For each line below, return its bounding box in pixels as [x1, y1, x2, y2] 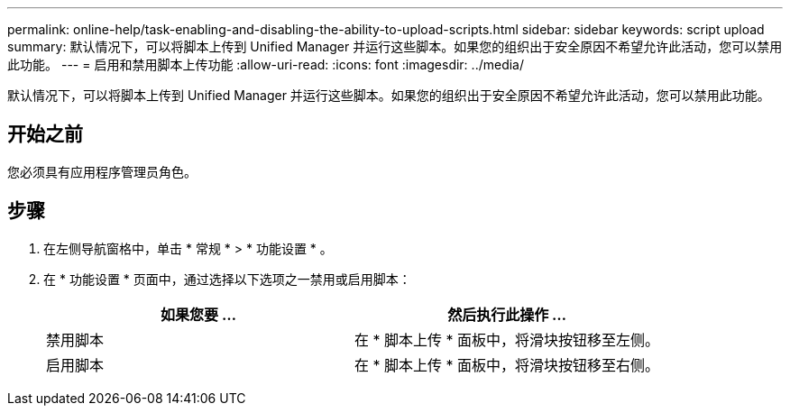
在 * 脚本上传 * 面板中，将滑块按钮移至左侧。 [354, 330, 660, 349]
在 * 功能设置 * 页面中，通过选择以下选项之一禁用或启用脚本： [43, 271, 411, 287]
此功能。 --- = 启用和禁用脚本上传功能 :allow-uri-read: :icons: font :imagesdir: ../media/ [7, 57, 525, 72]
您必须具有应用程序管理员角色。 [7, 163, 197, 179]
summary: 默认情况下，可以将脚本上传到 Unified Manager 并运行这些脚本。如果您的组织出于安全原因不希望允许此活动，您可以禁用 [7, 39, 783, 54]
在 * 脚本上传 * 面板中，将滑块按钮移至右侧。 [354, 355, 660, 374]
